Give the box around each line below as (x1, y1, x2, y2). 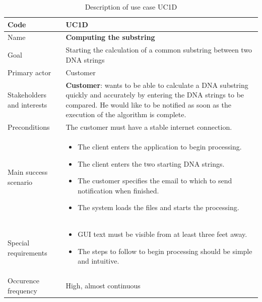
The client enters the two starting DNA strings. (78, 158, 225, 169)
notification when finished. (78, 185, 159, 195)
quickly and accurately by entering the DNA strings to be (65, 89, 244, 100)
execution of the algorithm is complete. (65, 109, 186, 120)
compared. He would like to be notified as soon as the (65, 99, 231, 110)
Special (8, 237, 30, 248)
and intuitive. (78, 256, 119, 266)
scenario (8, 177, 33, 187)
